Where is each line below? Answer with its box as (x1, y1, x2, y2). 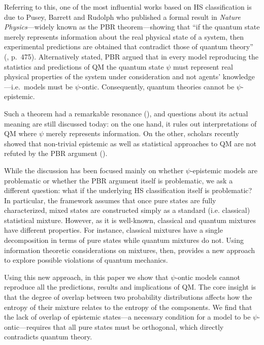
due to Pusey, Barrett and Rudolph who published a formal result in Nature (4, 11, 241, 22)
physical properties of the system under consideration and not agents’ (4, 71, 221, 82)
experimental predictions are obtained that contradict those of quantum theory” (4, 41, 253, 52)
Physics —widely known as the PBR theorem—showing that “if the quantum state (4, 21, 260, 32)
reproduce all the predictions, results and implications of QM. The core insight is (4, 281, 256, 292)
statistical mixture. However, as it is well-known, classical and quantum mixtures (4, 214, 256, 225)
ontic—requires (4, 321, 51, 332)
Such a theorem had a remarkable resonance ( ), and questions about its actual (4, 108, 248, 118)
